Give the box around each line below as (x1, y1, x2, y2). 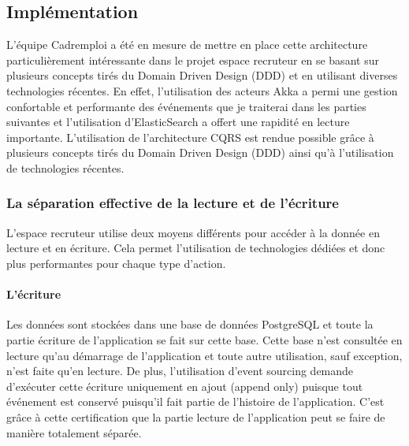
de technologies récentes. (6, 159, 125, 176)
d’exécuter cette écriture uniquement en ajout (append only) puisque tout (6, 377, 363, 394)
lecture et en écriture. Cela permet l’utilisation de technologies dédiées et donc (6, 240, 385, 256)
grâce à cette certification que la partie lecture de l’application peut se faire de (6, 408, 385, 425)
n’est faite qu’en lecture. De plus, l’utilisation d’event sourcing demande (6, 362, 354, 379)
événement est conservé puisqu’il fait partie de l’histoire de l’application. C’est (6, 393, 385, 410)
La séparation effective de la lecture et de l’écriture (6, 193, 339, 213)
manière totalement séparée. (6, 424, 142, 440)
